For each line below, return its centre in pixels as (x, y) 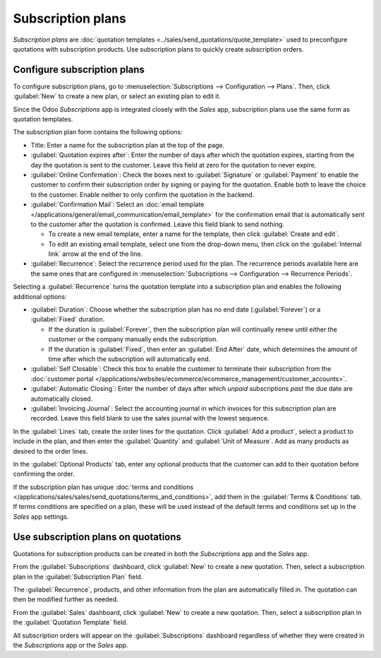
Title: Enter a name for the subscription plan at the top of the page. (128, 145)
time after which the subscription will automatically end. (129, 359)
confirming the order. (44, 474)
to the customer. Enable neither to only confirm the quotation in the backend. (143, 194)
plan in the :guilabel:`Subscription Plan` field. (78, 577)
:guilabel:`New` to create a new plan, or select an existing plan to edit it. (117, 96)
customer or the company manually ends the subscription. (133, 339)
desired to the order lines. (50, 451)
